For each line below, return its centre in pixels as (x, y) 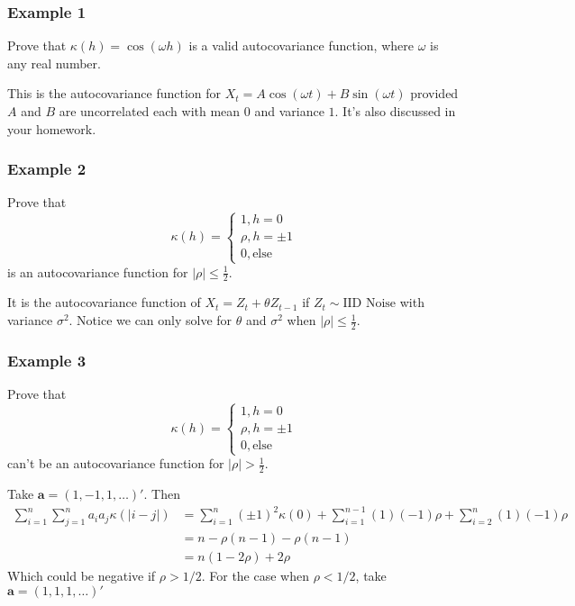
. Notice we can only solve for (151, 320)
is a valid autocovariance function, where (301, 45)
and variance (289, 111)
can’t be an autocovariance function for (116, 463)
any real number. (54, 63)
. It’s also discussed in (395, 111)
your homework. (52, 128)
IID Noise (370, 304)
